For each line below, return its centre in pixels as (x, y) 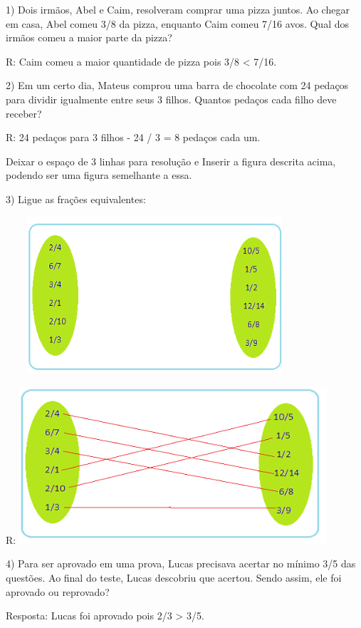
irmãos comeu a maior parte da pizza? (89, 37)
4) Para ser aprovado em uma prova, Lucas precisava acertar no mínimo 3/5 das (181, 563)
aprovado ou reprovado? (58, 591)
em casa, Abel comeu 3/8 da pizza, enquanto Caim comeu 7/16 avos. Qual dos (177, 23)
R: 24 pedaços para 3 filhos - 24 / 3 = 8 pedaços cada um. (133, 137)
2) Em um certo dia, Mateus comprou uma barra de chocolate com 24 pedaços (177, 85)
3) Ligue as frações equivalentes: (76, 199)
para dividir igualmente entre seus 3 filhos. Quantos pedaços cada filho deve (171, 99)
